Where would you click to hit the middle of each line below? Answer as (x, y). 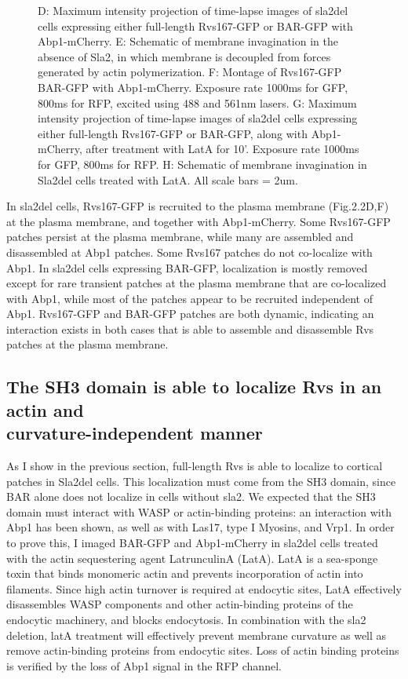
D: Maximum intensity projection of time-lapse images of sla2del (193, 10)
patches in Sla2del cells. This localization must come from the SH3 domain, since (201, 481)
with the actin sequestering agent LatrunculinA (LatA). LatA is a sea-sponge (192, 558)
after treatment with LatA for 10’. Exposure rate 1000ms (222, 149)
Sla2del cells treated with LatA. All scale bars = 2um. (168, 179)
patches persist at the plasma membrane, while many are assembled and (180, 237)
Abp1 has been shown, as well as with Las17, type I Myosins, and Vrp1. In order (200, 527)
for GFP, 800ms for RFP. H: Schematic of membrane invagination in (202, 164)
